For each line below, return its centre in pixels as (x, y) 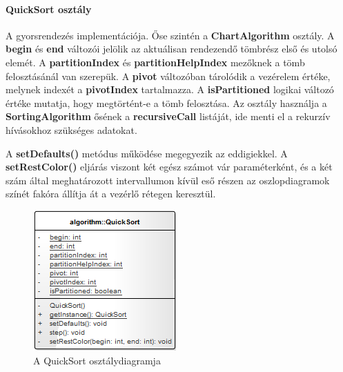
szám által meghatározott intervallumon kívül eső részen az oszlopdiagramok (168, 180)
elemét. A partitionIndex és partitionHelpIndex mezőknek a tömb (155, 62)
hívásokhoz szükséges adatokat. (71, 129)
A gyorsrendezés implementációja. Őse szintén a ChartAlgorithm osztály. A (170, 35)
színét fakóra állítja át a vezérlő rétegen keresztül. (111, 194)
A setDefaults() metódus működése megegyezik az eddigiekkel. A (147, 153)
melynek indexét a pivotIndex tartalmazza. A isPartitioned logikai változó (170, 89)
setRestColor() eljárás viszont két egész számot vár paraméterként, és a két (169, 167)
